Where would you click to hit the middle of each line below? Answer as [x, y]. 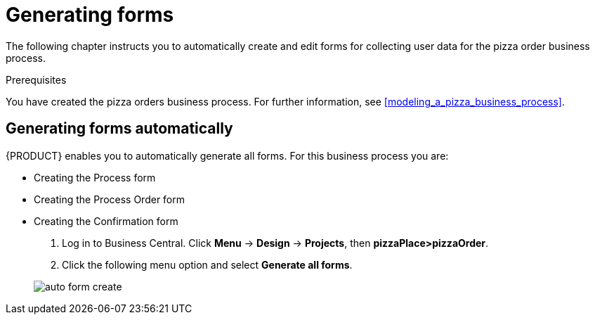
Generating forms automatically [119, 129]
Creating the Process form [95, 177]
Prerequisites [36, 79]
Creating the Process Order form [110, 199]
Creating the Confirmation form [106, 221]
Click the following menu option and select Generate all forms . [207, 264]
